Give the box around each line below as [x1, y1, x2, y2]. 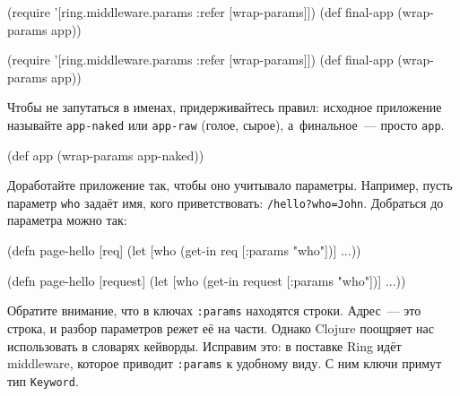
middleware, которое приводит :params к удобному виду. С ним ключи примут [7, 354, 442, 373]
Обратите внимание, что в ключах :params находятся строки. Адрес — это [7, 301, 421, 320]
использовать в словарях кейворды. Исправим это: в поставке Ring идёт [7, 336, 402, 355]
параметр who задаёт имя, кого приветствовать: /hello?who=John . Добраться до [7, 193, 444, 211]
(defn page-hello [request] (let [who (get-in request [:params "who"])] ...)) [7, 271, 406, 289]
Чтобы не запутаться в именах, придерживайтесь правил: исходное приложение [7, 98, 442, 116]
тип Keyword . [7, 371, 79, 390]
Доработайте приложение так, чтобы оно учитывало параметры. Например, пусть [7, 176, 453, 194]
